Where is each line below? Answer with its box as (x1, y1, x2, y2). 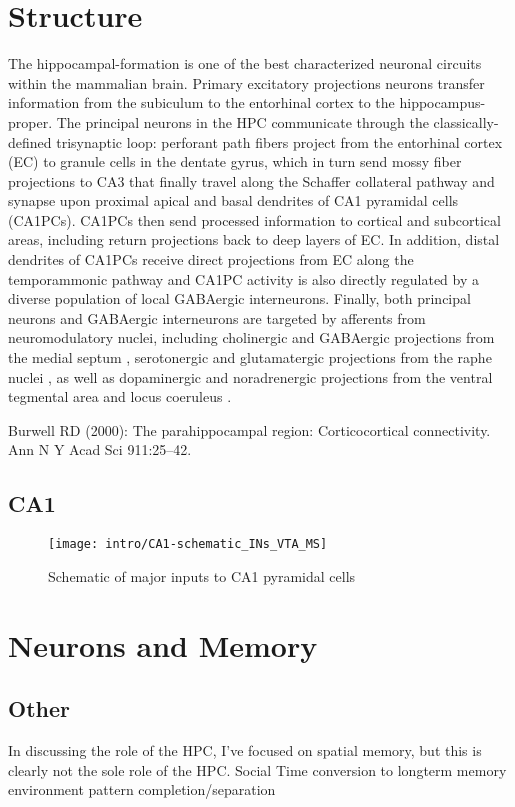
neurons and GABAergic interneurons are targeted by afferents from (8, 307, 426, 328)
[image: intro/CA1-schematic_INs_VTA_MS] (48, 537, 328, 552)
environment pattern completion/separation (8, 779, 276, 800)
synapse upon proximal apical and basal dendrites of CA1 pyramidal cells (8, 190, 459, 211)
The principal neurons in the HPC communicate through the (56, 111, 429, 132)
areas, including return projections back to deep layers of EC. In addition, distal (8, 229, 500, 250)
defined (8, 131, 52, 152)
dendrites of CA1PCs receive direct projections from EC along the (8, 249, 414, 270)
